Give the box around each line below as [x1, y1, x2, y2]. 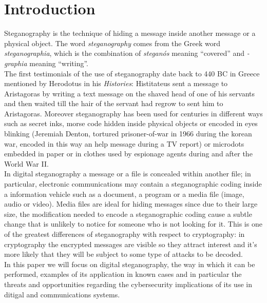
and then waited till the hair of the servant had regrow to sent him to [4, 98, 223, 109]
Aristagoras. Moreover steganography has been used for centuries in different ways [4, 108, 263, 118]
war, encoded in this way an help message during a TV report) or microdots [4, 138, 244, 149]
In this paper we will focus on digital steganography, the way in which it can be [4, 258, 255, 269]
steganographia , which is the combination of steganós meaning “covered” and [4, 48, 245, 58]
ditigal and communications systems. [4, 289, 120, 299]
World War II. [4, 158, 49, 169]
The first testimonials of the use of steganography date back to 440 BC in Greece [4, 68, 260, 78]
